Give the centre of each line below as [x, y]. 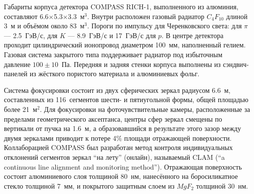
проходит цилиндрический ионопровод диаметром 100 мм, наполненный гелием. [125, 45]
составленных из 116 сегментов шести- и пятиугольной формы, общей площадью [126, 99]
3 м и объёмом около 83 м [44, 26]
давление [17, 64]
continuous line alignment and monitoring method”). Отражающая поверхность [123, 166]
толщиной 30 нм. [222, 185]
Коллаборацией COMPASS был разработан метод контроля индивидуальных [118, 147]
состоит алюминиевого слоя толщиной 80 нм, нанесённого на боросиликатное [121, 176]
